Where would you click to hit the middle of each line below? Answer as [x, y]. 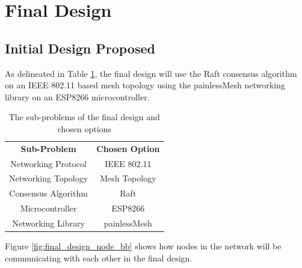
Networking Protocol [48, 163]
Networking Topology [49, 178]
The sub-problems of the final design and [84, 117]
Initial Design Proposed [80, 48]
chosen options [84, 128]
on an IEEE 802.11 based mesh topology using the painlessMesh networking [145, 85]
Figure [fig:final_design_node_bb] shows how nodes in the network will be [143, 246]
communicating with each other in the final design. [99, 257]
